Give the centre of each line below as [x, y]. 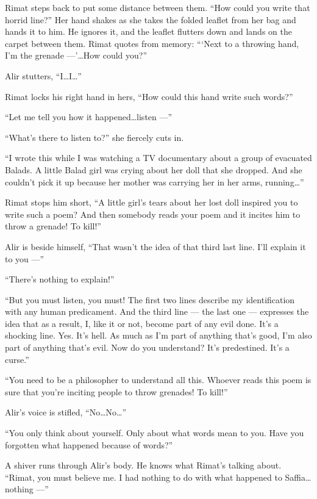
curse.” [17, 359]
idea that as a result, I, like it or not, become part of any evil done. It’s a [142, 323]
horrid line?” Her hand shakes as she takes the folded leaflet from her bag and [151, 19]
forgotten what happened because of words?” [89, 444]
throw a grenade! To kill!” [53, 226]
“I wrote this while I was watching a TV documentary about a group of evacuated [158, 158]
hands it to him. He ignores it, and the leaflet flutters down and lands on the [148, 31]
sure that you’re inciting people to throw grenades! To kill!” [116, 391]
